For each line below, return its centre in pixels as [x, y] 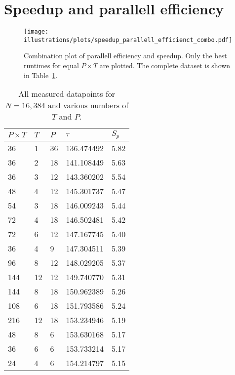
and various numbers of [88, 105]
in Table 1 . [41, 75]
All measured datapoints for [67, 94]
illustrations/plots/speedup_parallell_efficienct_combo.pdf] [128, 40]
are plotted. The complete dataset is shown [165, 65]
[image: [36, 32]
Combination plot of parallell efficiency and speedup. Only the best [125, 56]
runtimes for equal [51, 65]
